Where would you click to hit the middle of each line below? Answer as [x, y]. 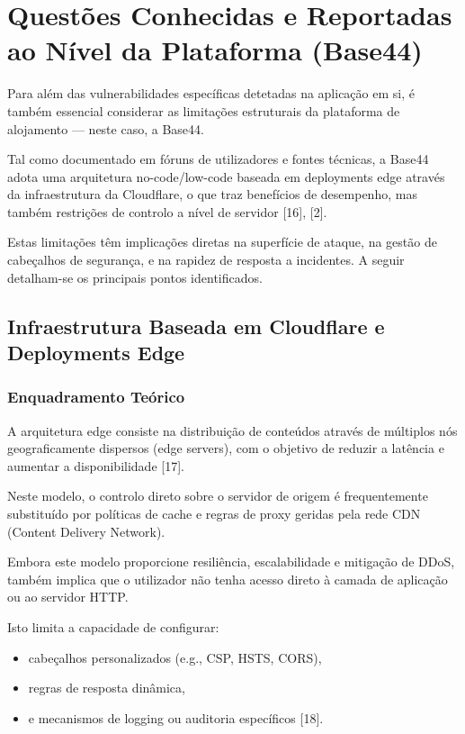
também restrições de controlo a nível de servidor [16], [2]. [167, 211]
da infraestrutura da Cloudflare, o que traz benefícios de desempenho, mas [212, 194]
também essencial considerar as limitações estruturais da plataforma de [204, 110]
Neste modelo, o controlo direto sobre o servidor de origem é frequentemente [218, 496]
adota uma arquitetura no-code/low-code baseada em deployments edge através [226, 176]
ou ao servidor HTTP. [68, 597]
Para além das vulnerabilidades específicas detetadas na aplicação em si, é [211, 93]
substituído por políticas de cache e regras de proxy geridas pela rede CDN [214, 514]
